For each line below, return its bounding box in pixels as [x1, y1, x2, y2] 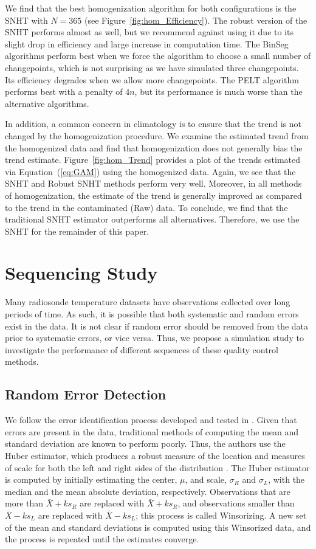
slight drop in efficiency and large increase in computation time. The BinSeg [5, 37, 289, 50]
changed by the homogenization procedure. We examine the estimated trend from [5, 129, 309, 142]
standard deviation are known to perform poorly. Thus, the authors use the [5, 437, 286, 450]
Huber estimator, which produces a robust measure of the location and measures [5, 449, 305, 461]
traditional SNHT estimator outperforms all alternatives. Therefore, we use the [5, 213, 300, 226]
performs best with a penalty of [5, 85, 123, 98]
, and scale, [185, 473, 227, 486]
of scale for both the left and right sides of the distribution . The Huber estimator [5, 461, 310, 474]
